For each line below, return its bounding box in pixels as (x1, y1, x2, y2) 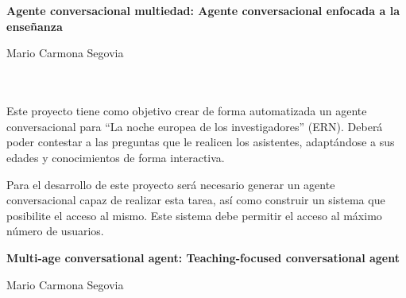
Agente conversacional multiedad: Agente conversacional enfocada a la (6, 2, 400, 19)
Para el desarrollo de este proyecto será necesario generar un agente (6, 176, 335, 192)
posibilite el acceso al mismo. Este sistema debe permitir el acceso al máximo (6, 207, 382, 223)
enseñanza (6, 17, 63, 34)
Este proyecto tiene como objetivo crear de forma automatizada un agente (6, 103, 367, 119)
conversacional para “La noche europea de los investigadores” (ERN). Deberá (6, 118, 383, 134)
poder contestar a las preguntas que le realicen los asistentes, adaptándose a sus (6, 134, 395, 150)
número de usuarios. (6, 223, 104, 239)
